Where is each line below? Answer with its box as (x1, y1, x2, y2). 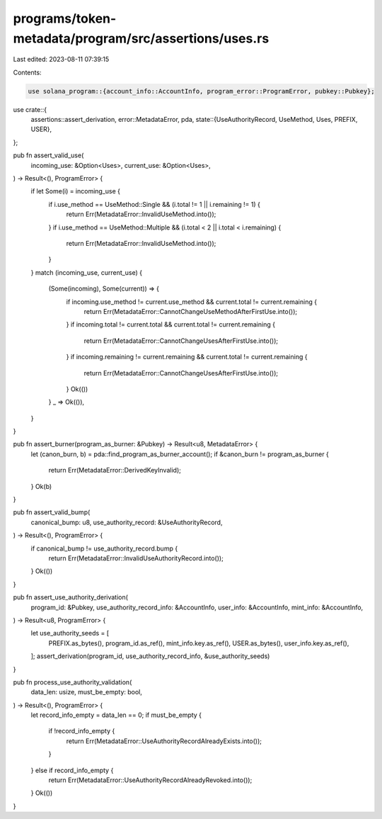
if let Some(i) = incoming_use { (30, 187, 120, 196)
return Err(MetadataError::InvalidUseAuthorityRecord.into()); (48, 553, 224, 563)
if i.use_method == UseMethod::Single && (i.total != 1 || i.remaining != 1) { (48, 200, 261, 208)
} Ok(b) (30, 482, 52, 490)
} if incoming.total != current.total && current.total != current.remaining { (66, 320, 276, 329)
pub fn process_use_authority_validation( (13, 677, 132, 687)
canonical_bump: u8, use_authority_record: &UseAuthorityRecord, (30, 518, 223, 526)
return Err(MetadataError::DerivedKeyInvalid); (48, 466, 182, 475)
